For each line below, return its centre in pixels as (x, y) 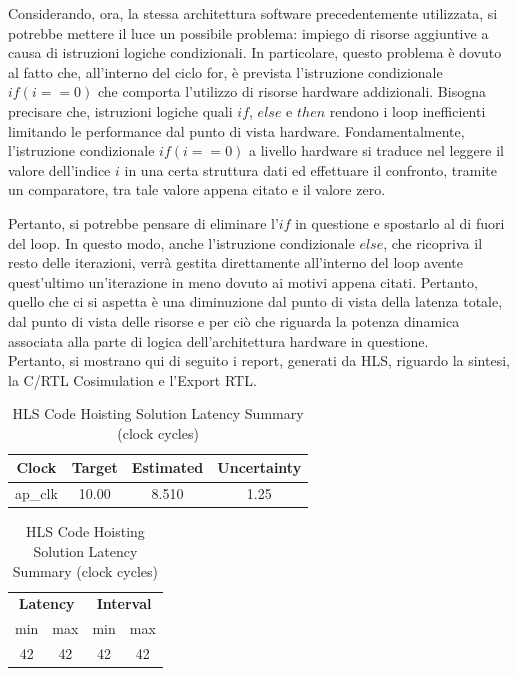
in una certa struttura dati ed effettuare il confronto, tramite (311, 169)
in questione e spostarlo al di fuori (400, 222)
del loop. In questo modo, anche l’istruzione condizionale (181, 242)
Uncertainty (259, 467)
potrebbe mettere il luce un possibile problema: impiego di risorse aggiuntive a (248, 32)
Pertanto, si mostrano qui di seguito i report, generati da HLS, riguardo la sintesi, (259, 360)
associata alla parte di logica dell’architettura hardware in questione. (218, 340)
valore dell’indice (59, 169)
